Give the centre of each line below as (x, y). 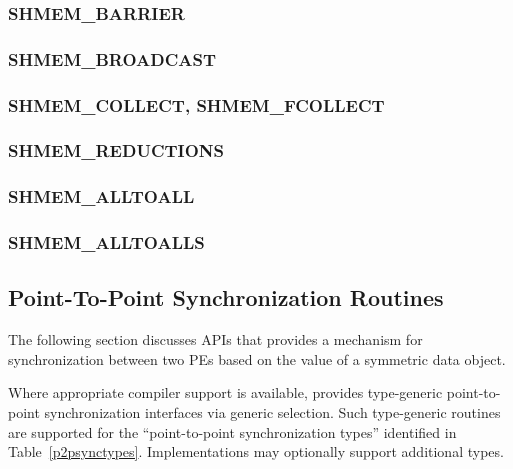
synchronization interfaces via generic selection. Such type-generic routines (272, 412)
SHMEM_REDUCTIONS (116, 150)
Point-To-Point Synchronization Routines (226, 297)
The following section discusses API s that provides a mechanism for (215, 339)
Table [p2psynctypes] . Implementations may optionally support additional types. (256, 451)
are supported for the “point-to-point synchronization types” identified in (232, 431)
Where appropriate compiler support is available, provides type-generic (225, 392)
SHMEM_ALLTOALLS (106, 242)
